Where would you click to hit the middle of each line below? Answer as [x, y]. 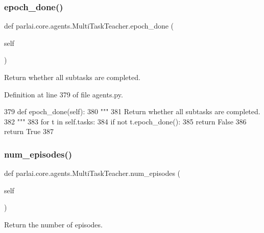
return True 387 [29, 131]
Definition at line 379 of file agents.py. [64, 94]
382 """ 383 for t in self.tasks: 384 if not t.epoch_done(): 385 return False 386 [125, 121]
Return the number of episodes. [53, 224]
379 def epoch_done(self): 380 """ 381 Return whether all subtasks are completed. [132, 111]
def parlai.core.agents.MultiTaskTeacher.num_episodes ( [92, 173]
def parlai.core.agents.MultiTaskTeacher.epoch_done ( [89, 26]
